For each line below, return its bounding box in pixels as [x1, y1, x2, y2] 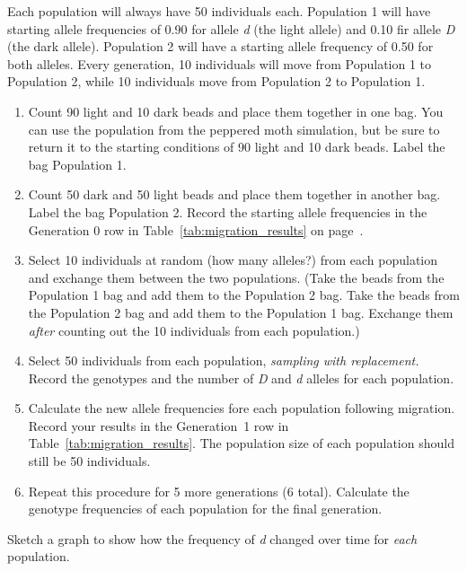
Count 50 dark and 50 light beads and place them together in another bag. [28, 185, 441, 204]
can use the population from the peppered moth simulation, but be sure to [28, 119, 440, 138]
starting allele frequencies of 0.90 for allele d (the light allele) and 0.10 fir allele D [7, 19, 455, 38]
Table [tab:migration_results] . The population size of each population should [28, 434, 454, 452]
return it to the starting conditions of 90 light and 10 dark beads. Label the [28, 137, 445, 156]
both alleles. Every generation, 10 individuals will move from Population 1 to [7, 54, 432, 73]
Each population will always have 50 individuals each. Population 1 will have [7, 2, 431, 20]
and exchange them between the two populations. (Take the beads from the [28, 268, 445, 286]
